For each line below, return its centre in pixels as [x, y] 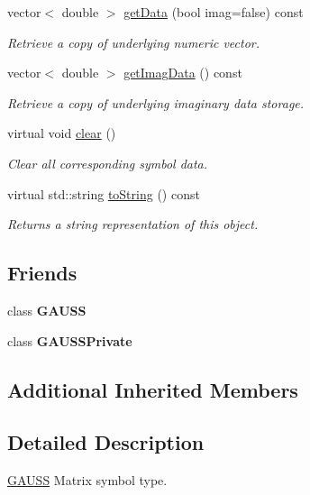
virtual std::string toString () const [104, 193]
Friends [42, 273]
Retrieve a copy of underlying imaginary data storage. [156, 102]
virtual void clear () [62, 133]
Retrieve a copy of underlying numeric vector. [134, 42]
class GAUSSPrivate [70, 340]
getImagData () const [183, 73]
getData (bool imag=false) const [214, 12]
